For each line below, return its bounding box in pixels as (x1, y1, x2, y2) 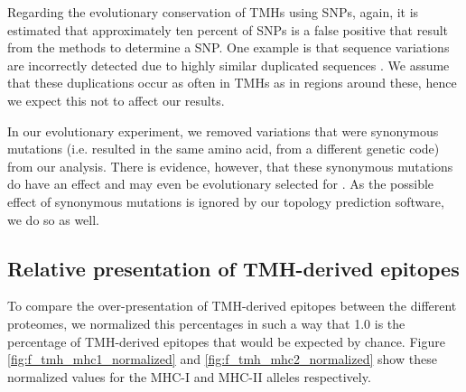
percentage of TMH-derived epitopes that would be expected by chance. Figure (7, 331, 445, 350)
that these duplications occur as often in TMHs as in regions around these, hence (7, 73, 457, 92)
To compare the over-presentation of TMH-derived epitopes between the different (7, 296, 457, 315)
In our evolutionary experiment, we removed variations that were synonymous (7, 121, 439, 140)
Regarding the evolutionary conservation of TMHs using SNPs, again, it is (7, 3, 419, 21)
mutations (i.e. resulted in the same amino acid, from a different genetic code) (7, 139, 440, 158)
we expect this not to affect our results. (7, 90, 225, 109)
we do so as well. (7, 210, 100, 229)
